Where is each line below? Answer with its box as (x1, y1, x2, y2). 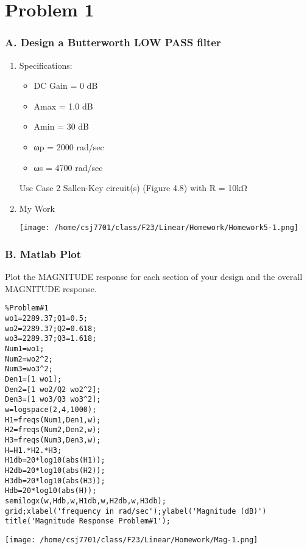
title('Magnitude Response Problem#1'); (5, 517, 171, 526)
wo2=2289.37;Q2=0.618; (5, 324, 97, 333)
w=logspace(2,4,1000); (5, 405, 97, 414)
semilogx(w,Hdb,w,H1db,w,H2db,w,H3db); (5, 496, 166, 505)
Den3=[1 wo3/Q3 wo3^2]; (5, 395, 101, 404)
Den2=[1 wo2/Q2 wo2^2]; (5, 385, 101, 394)
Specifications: (19, 58, 72, 71)
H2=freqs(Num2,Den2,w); (5, 425, 101, 435)
